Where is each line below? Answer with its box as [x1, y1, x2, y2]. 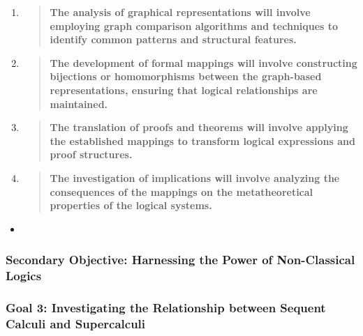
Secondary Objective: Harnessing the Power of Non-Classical [6, 251, 355, 268]
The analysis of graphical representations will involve [50, 5, 311, 19]
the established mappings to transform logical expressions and [50, 133, 355, 148]
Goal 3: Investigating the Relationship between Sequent [6, 299, 326, 316]
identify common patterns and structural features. [50, 32, 297, 47]
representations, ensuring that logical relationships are [50, 82, 318, 97]
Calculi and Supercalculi [6, 314, 146, 332]
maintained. [50, 96, 108, 111]
